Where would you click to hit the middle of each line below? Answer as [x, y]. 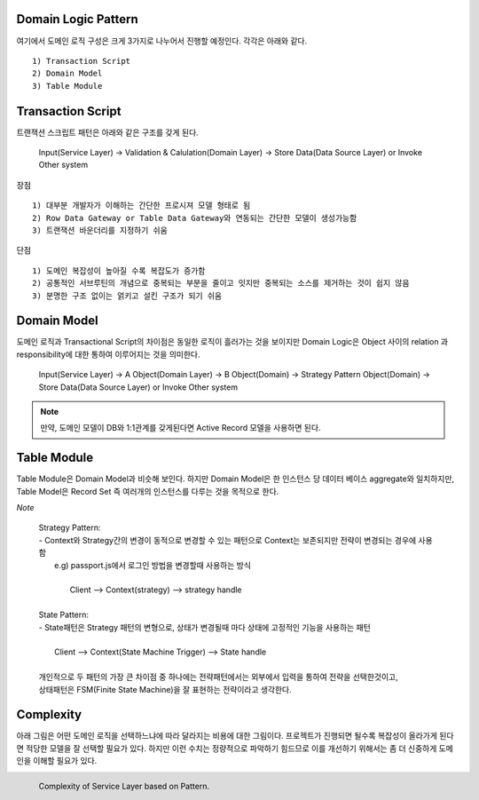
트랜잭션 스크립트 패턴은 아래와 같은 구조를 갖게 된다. [107, 132]
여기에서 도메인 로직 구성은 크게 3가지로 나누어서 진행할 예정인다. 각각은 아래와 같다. [162, 41]
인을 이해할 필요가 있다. [57, 761]
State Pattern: [63, 615]
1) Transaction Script [82, 61]
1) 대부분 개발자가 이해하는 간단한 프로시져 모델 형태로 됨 [141, 206]
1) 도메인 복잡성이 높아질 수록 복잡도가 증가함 [119, 270]
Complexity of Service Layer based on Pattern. [124, 787]
